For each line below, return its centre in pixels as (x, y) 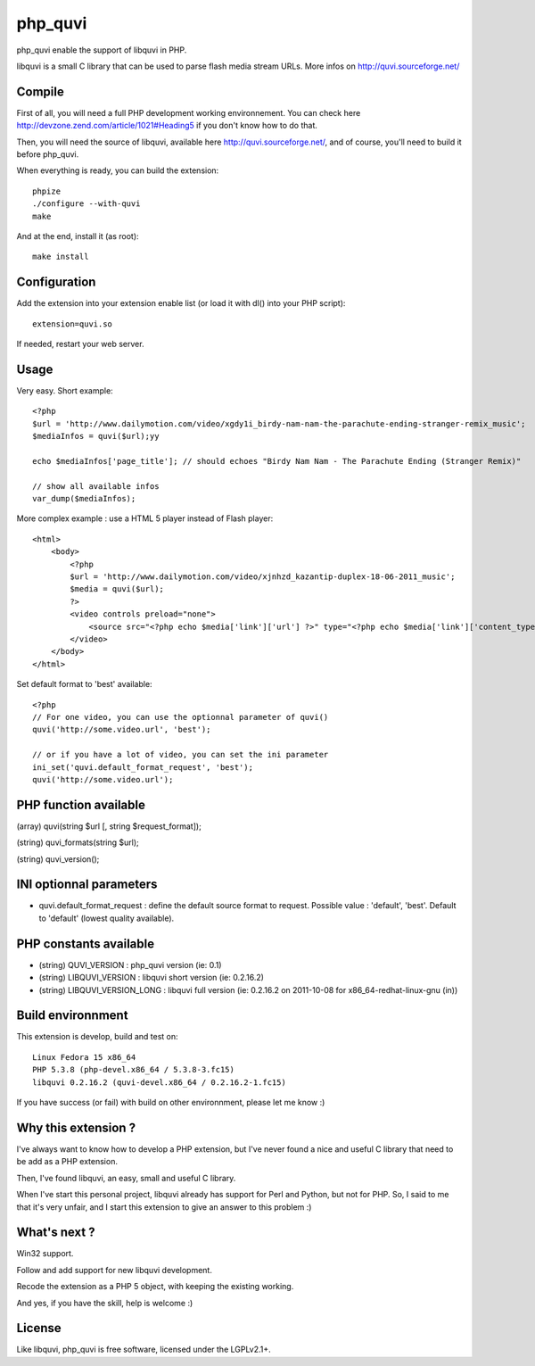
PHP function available (81, 804)
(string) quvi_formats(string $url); (78, 842)
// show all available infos (96, 486)
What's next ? (56, 1233)
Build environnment (72, 1016)
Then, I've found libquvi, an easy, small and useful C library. (126, 1178)
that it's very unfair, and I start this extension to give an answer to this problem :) (164, 1207)
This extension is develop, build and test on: (97, 1037)
